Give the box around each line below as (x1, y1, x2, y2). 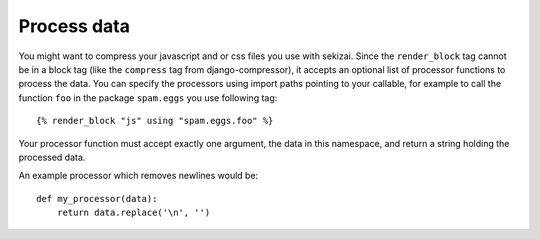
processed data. (18, 151, 86, 163)
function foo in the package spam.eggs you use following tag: (18, 91, 278, 104)
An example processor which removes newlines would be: (18, 170, 259, 182)
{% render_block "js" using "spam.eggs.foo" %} (36, 115, 274, 127)
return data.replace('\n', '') (56, 207, 211, 219)
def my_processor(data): (36, 193, 158, 204)
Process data (18, 15, 130, 37)
